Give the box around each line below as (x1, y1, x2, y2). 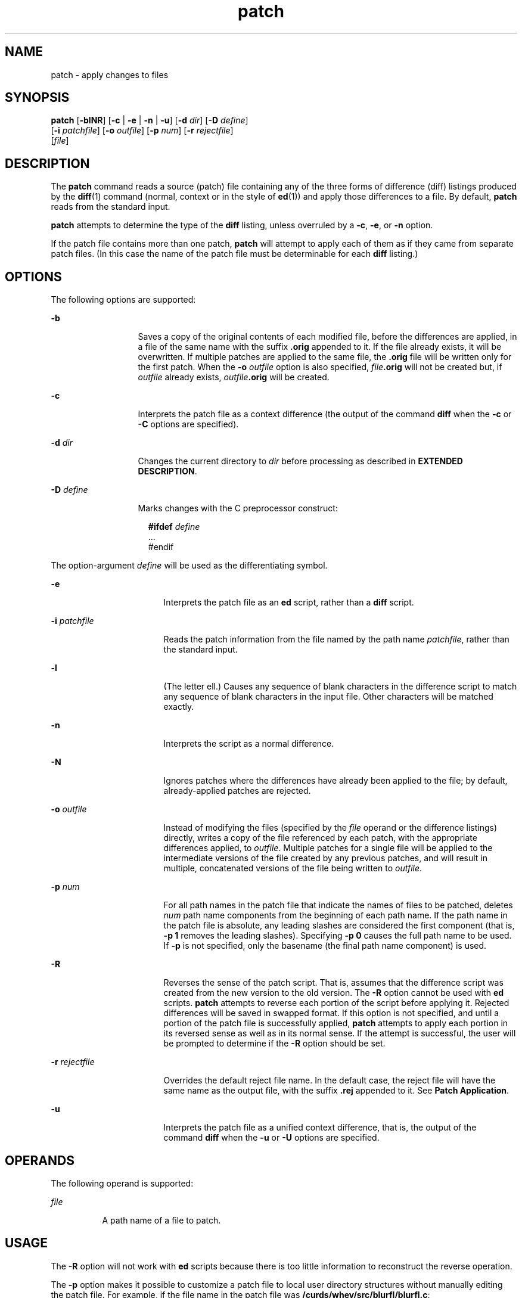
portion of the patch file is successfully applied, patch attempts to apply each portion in (163, 1018, 508, 1029)
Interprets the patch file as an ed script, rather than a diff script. (163, 597, 414, 608)
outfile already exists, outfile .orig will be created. (138, 372, 330, 383)
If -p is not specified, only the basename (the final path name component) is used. (163, 940, 487, 951)
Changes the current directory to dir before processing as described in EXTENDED (138, 456, 463, 467)
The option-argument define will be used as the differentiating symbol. (51, 560, 328, 571)
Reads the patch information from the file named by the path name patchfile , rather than (163, 634, 509, 645)
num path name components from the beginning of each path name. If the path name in (163, 910, 508, 921)
